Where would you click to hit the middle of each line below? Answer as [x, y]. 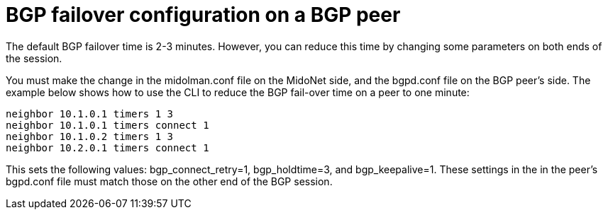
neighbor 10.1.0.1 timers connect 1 [107, 125]
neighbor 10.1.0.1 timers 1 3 [90, 114]
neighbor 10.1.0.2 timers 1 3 [90, 136]
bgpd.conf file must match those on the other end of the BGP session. [169, 181]
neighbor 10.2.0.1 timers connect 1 [107, 147]
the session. [34, 58]
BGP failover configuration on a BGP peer [203, 15]
